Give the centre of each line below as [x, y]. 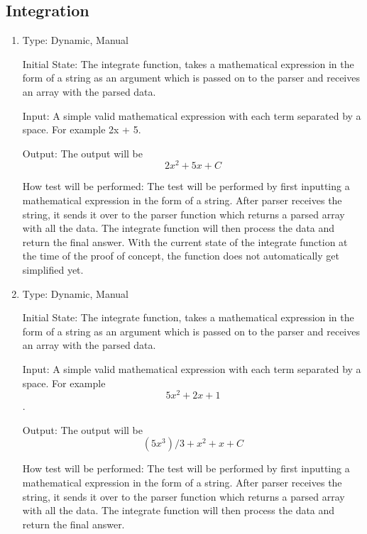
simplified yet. [53, 269]
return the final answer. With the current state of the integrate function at [185, 241]
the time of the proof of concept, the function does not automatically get [181, 256]
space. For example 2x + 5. [82, 129]
